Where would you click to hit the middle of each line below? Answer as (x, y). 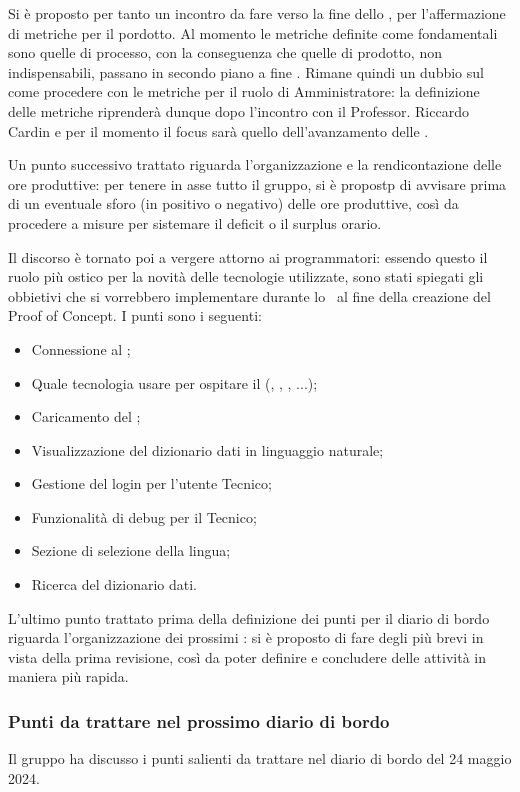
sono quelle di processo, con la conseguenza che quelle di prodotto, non (225, 52)
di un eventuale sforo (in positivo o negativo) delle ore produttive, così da (233, 203)
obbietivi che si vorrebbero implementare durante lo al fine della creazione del (249, 295)
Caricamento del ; (86, 416)
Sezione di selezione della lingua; (131, 550)
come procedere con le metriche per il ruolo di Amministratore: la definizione (244, 91)
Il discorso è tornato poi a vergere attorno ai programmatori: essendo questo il (248, 256)
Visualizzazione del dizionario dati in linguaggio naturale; (207, 449)
